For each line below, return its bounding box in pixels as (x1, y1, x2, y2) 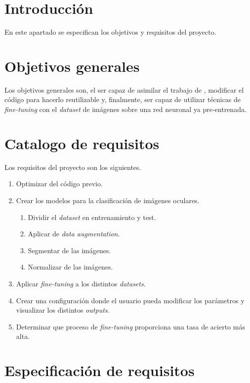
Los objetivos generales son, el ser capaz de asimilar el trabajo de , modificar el (4, 84, 244, 95)
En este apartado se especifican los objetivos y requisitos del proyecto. (4, 27, 216, 37)
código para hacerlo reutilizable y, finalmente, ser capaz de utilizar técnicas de (4, 94, 241, 105)
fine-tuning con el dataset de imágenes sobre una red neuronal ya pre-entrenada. (4, 104, 247, 114)
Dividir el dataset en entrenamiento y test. (28, 212, 156, 222)
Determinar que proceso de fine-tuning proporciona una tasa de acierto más (16, 321, 245, 331)
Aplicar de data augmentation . (28, 228, 120, 239)
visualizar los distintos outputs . (16, 305, 110, 315)
